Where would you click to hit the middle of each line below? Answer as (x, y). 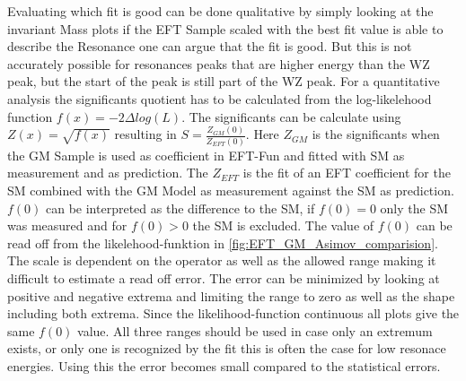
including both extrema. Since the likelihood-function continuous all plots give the (233, 313)
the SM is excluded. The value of (283, 225)
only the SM (414, 208)
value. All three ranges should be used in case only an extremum (255, 330)
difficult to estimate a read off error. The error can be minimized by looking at (224, 277)
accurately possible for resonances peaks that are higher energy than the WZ (219, 63)
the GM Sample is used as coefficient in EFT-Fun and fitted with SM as (206, 155)
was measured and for (67, 225)
